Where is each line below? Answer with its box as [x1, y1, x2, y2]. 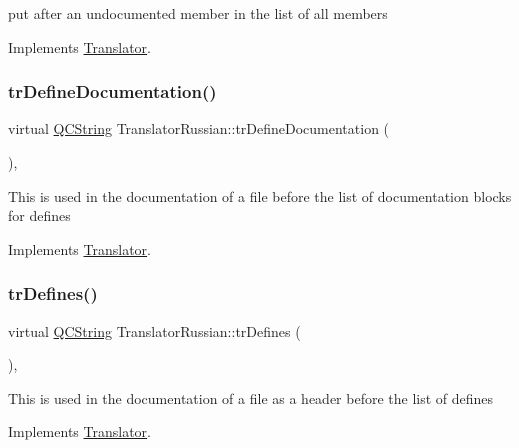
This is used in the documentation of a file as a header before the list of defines [8, 387, 494, 408]
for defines [8, 205, 71, 226]
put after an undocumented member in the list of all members [8, 3, 388, 23]
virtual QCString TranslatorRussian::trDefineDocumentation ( [8, 118, 390, 139]
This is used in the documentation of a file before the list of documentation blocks [8, 185, 512, 206]
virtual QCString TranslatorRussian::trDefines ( [8, 320, 301, 341]
